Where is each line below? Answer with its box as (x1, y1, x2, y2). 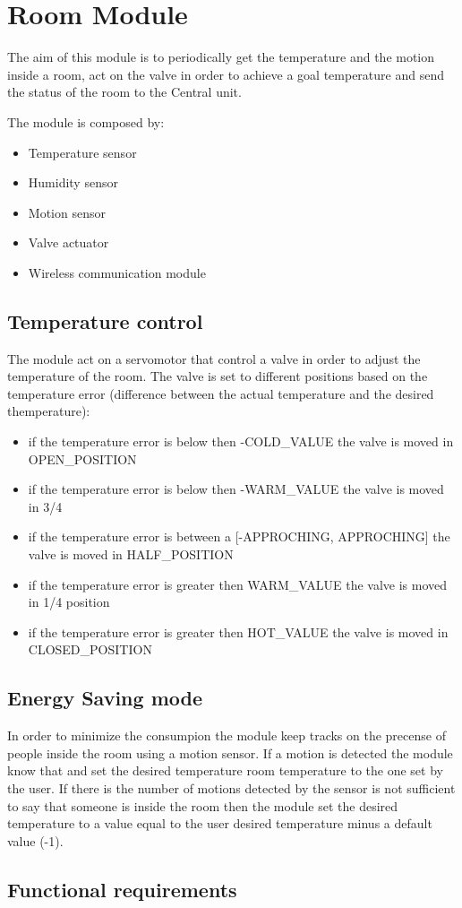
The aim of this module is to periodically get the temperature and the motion (7, 48, 435, 66)
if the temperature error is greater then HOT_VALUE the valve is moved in (28, 622, 449, 641)
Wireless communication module (28, 263, 206, 281)
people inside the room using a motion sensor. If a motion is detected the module (7, 743, 453, 762)
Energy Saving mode (7, 684, 203, 712)
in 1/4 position (28, 592, 110, 611)
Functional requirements (7, 875, 237, 903)
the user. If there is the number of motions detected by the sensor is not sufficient (7, 778, 456, 797)
